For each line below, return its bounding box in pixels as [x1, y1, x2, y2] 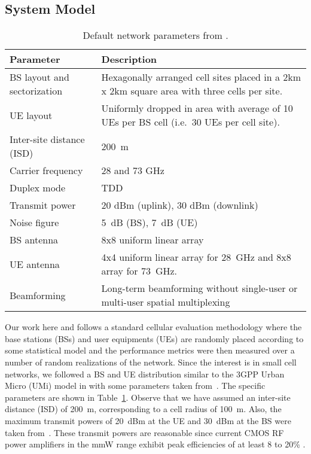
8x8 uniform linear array [101, 233, 204, 247]
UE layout [10, 108, 53, 122]
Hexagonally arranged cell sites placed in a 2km [101, 70, 301, 84]
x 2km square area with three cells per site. [101, 84, 283, 98]
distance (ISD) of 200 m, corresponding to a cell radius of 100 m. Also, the [5, 403, 282, 415]
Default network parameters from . [83, 28, 228, 42]
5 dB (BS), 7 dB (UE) [101, 215, 198, 230]
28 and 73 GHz [101, 163, 164, 178]
